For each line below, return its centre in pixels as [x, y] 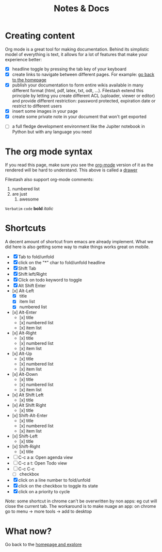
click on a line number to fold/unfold [54, 480]
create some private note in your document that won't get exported [79, 117]
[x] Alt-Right [24, 333]
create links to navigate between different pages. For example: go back [83, 74]
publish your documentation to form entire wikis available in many [78, 85]
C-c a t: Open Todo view [43, 463]
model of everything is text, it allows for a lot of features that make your [76, 54]
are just [20, 194]
